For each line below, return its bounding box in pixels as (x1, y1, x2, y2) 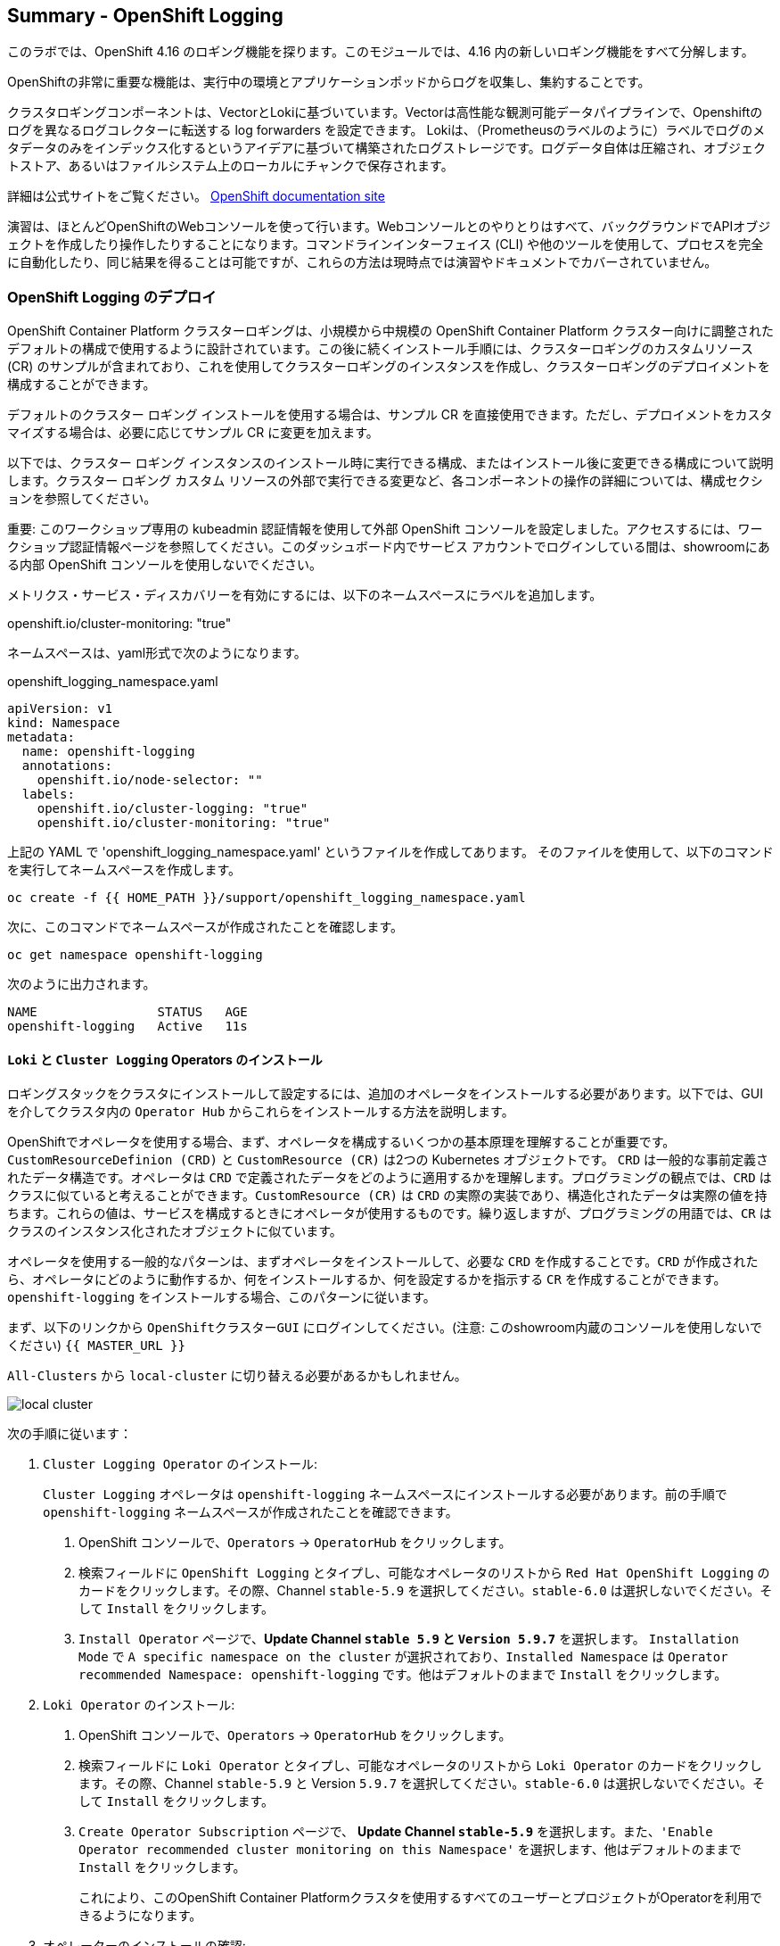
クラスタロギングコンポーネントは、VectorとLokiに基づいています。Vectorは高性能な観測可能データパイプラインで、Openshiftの (7, 104, 763, 120)
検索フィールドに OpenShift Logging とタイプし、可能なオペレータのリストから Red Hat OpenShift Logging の (78, 1565, 770, 1581)
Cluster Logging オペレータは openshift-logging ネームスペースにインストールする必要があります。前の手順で (43, 1486, 727, 1503)
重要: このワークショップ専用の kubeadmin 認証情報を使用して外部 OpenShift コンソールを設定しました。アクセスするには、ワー (7, 521, 763, 537)
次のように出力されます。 (7, 976, 156, 992)
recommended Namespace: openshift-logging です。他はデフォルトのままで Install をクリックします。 (78, 1667, 727, 1683)
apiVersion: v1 (7, 701, 113, 716)
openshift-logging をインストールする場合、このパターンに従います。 (7, 1289, 436, 1305)
